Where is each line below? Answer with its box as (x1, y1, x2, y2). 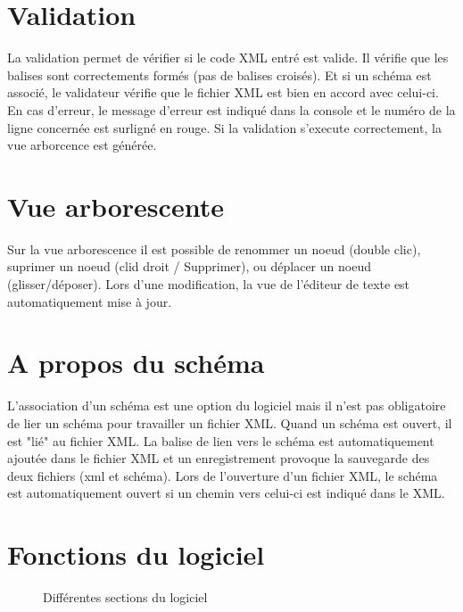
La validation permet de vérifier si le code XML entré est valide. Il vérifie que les (7, 48, 449, 67)
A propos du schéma (7, 344, 265, 381)
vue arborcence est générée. (7, 136, 157, 154)
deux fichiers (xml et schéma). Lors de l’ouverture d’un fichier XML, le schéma (7, 466, 438, 484)
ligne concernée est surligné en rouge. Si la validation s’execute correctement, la (7, 118, 442, 136)
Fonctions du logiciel (7, 536, 265, 573)
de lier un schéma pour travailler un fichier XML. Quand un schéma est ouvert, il (7, 413, 452, 432)
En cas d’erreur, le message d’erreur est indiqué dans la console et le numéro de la (7, 100, 456, 119)
